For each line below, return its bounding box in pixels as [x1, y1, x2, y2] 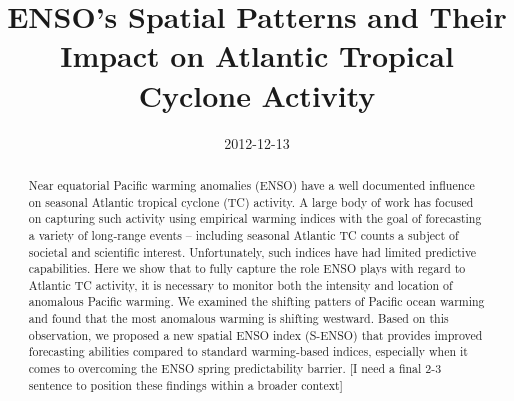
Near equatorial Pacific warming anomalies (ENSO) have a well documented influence [28, 176, 475, 193]
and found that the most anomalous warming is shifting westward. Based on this [28, 310, 449, 327]
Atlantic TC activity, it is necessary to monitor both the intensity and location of [28, 276, 453, 293]
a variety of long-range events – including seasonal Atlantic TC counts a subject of [28, 226, 459, 243]
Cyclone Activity [138, 74, 376, 115]
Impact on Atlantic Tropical [60, 35, 454, 76]
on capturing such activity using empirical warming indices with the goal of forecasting [28, 210, 482, 227]
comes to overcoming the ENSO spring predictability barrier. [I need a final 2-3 [28, 360, 442, 377]
